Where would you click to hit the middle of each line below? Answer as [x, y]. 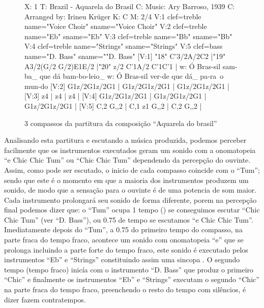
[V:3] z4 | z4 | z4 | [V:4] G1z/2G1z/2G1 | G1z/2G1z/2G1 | [115, 96]
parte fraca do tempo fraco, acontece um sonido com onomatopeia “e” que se [124, 240]
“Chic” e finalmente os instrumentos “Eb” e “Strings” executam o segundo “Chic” [132, 279]
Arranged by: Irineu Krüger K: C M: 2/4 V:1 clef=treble [113, 16]
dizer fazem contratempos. [45, 299]
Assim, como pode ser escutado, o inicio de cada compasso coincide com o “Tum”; [132, 170]
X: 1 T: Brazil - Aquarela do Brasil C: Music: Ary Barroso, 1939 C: [130, 6]
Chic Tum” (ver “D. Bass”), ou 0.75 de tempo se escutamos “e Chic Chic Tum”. [129, 219]
